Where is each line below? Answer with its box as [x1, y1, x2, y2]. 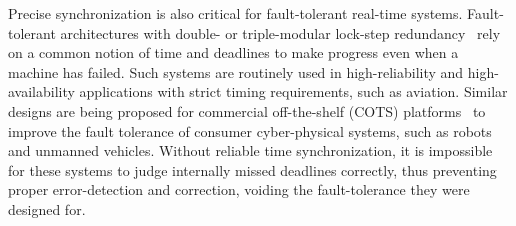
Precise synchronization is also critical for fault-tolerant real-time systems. [8, 3, 463, 23]
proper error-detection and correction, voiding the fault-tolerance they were [8, 179, 470, 200]
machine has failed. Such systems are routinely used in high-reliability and [8, 61, 464, 82]
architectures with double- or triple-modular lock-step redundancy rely [60, 22, 501, 43]
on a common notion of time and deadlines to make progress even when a [8, 42, 459, 63]
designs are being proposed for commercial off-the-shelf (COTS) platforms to [8, 100, 486, 121]
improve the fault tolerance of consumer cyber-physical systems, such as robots [8, 120, 492, 141]
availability [8, 81, 75, 102]
